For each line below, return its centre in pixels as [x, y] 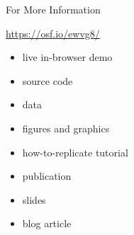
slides [34, 199]
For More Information [53, 9]
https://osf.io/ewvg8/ [53, 33]
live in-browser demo [67, 57]
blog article [47, 223]
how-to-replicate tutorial [75, 152]
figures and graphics [66, 128]
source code [48, 80]
